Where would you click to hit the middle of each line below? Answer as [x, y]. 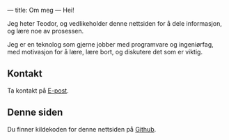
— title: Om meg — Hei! [41, 10]
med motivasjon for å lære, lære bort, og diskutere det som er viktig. [105, 52]
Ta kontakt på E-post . [38, 91]
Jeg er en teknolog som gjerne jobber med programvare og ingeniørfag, [110, 44]
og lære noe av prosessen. [46, 31]
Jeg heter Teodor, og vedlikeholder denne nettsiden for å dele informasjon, [115, 23]
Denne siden [35, 112]
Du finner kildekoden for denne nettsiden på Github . [82, 129]
